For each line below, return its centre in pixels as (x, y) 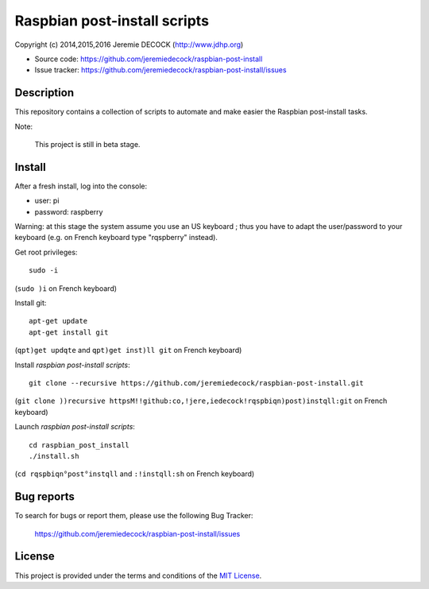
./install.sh (54, 456)
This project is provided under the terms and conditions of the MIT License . (138, 575)
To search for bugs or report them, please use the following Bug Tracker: (134, 516)
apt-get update (58, 321)
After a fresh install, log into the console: (81, 186)
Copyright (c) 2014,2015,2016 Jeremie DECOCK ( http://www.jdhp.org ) (129, 45)
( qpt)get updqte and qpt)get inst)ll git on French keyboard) (128, 351)
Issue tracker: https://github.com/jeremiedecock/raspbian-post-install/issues (160, 70)
